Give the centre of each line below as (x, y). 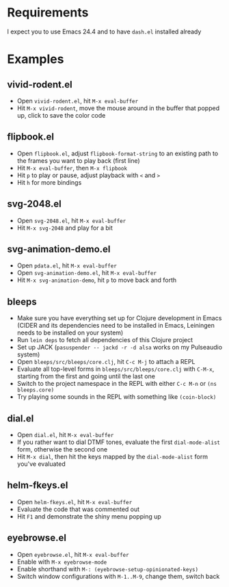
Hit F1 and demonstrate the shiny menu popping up (89, 516)
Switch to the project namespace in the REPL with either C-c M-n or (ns (117, 384)
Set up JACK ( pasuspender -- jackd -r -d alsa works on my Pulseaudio (120, 348)
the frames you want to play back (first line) (78, 160)
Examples (36, 59)
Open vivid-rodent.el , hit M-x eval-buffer (78, 101)
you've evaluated (41, 464)
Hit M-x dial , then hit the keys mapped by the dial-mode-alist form (112, 457)
